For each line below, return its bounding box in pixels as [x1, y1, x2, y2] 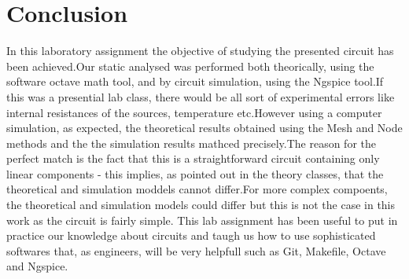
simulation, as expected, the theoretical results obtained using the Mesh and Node [6, 119, 403, 136]
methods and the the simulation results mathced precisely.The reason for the [6, 134, 376, 151]
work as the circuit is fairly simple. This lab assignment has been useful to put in [6, 211, 398, 228]
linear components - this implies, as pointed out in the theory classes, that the [6, 165, 384, 182]
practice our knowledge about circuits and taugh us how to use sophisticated [6, 227, 376, 244]
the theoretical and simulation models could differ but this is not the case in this [6, 196, 396, 213]
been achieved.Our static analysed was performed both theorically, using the [6, 57, 374, 74]
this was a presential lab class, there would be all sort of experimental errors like [6, 88, 395, 105]
